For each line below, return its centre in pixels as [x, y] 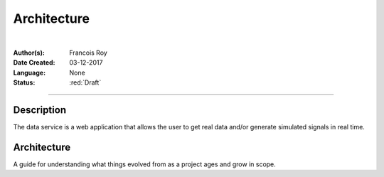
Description [40, 110]
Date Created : [34, 63]
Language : [30, 73]
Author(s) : [29, 53]
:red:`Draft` [85, 82]
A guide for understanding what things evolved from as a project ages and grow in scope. [145, 164]
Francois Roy [89, 53]
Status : [24, 82]
